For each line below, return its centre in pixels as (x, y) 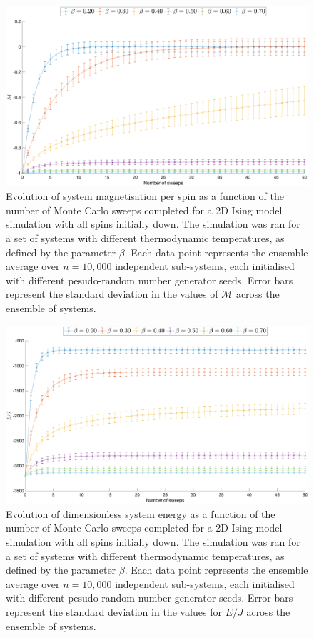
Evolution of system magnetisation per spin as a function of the (145, 196)
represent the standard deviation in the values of (112, 294)
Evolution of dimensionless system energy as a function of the (141, 513)
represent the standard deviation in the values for (114, 611)
